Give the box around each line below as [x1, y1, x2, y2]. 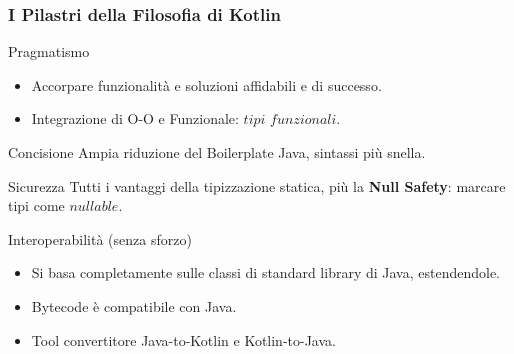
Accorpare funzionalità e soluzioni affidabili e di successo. [31, 74, 382, 95]
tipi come [8, 195, 65, 216]
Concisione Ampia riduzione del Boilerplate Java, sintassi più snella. [8, 142, 426, 162]
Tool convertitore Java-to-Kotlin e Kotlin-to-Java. [31, 329, 336, 350]
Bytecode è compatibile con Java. [31, 295, 237, 316]
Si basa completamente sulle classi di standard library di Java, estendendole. [31, 262, 501, 283]
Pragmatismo [8, 41, 90, 62]
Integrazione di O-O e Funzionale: [31, 108, 239, 129]
